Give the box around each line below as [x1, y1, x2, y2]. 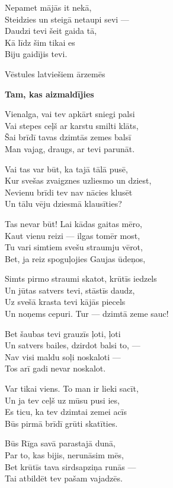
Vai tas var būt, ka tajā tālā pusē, [5, 162, 128, 175]
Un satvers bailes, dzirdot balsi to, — [5, 339, 140, 351]
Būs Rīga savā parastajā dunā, [5, 437, 116, 449]
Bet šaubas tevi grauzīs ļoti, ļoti [5, 327, 121, 339]
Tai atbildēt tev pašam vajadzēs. [5, 472, 123, 484]
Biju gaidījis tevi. [5, 48, 68, 60]
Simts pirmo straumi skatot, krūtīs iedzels [5, 272, 157, 285]
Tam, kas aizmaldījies [5, 87, 94, 100]
